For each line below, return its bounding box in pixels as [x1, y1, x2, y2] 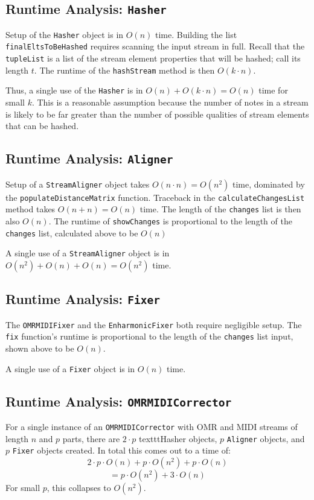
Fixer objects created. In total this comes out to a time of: [12, 444, 231, 457]
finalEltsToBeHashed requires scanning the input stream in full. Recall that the [5, 40, 305, 52]
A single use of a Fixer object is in [5, 362, 135, 375]
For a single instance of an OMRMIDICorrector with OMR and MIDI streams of [5, 420, 298, 433]
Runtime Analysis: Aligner [5, 149, 173, 168]
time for [258, 84, 288, 97]
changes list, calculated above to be [5, 226, 138, 239]
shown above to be [5, 342, 74, 354]
